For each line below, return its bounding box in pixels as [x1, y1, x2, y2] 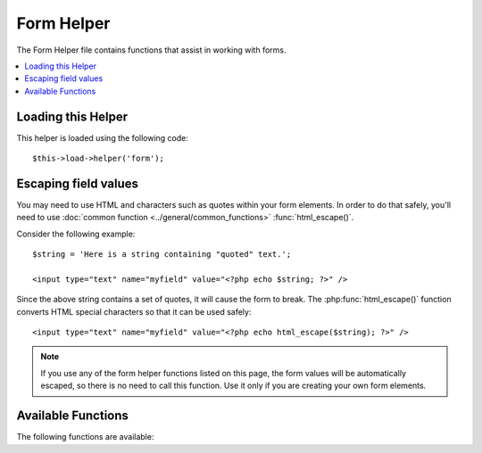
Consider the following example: [16, 228, 136, 239]
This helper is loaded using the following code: [16, 132, 189, 143]
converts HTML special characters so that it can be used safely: [16, 306, 252, 317]
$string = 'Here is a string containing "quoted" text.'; [32, 250, 292, 259]
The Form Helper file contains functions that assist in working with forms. [16, 45, 287, 55]
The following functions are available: [16, 432, 154, 442]
